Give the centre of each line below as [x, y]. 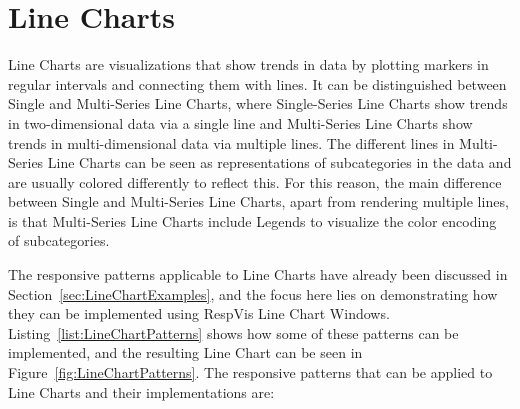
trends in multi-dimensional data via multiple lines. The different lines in [231, 142]
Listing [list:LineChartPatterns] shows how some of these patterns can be [233, 332]
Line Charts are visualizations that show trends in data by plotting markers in [248, 64]
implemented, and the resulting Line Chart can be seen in [185, 352]
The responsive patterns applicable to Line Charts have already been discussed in [258, 274]
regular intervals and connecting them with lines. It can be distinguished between [257, 83]
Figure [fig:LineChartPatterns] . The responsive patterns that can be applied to [250, 372]
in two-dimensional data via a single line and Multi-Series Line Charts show [240, 122]
